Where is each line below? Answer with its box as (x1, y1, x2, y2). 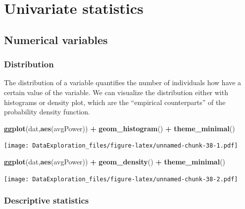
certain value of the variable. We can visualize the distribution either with (4, 87, 228, 97)
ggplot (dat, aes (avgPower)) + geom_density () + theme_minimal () (4, 157, 226, 166)
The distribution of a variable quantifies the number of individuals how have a (4, 77, 242, 88)
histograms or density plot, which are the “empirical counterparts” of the (4, 97, 226, 107)
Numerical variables (4, 32, 108, 47)
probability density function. (4, 106, 91, 117)
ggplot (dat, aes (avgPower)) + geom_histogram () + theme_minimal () (4, 123, 235, 133)
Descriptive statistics (4, 194, 89, 207)
